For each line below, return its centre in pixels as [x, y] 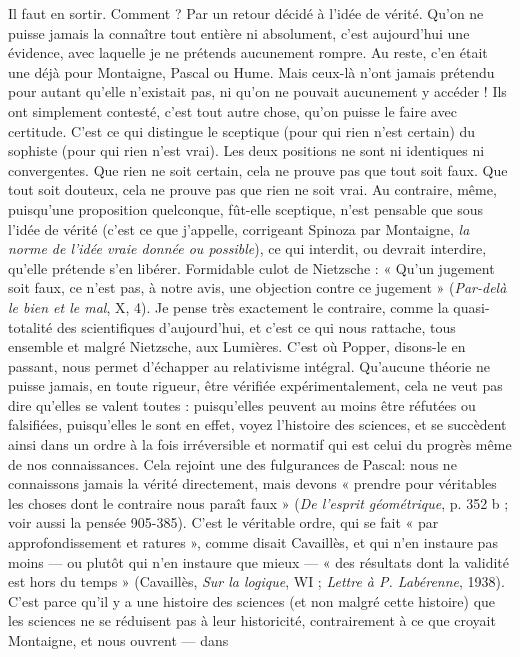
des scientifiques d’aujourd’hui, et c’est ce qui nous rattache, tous [256, 326]
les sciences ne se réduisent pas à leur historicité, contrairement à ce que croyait [252, 620]
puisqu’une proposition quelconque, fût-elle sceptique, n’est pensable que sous [246, 208]
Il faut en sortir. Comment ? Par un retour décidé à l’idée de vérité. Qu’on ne [246, 13]
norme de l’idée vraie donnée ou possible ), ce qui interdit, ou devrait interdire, [247, 248]
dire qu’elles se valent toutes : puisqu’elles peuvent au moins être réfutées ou [242, 404]
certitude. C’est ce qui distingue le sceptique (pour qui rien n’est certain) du [242, 130]
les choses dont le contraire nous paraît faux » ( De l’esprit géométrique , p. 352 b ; [258, 502]
